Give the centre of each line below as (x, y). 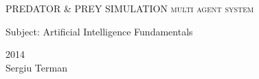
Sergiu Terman (36, 67)
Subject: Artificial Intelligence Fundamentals (99, 31)
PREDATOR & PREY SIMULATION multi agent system (130, 8)
